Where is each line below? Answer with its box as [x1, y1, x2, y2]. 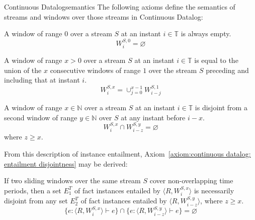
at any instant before [121, 112, 186, 122]
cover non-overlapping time [149, 175, 233, 186]
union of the [4, 64, 42, 75]
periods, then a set [4, 185, 61, 195]
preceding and [206, 64, 249, 75]
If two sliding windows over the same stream [4, 175, 141, 186]
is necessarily [194, 185, 234, 195]
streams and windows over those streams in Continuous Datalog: [4, 11, 203, 22]
